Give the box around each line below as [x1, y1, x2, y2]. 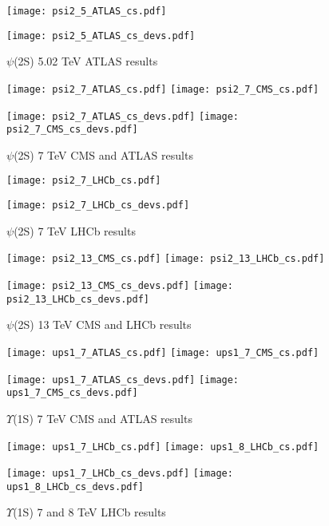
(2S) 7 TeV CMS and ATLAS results [14, 146, 193, 163]
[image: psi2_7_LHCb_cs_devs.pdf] [6, 200, 190, 212]
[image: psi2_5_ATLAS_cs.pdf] [6, 6, 167, 17]
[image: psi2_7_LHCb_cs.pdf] [6, 175, 161, 187]
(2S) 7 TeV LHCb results [14, 222, 136, 239]
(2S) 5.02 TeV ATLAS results [14, 53, 158, 69]
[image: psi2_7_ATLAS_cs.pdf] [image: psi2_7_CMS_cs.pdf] [6, 83, 319, 95]
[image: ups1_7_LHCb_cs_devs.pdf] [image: [6, 468, 233, 480]
